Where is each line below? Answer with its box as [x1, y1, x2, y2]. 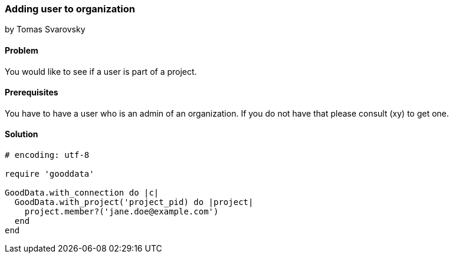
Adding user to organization [5, 3, 135, 15]
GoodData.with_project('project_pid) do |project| [14, 197, 254, 207]
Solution [5, 129, 38, 140]
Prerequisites [5, 87, 58, 98]
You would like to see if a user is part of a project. [5, 66, 197, 77]
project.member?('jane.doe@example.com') [24, 207, 219, 217]
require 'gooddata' [5, 169, 94, 179]
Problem [5, 45, 38, 55]
